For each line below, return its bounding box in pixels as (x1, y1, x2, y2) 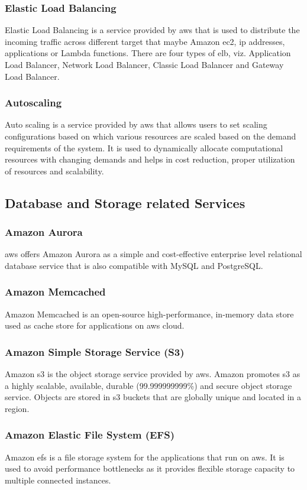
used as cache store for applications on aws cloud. (5, 319, 185, 332)
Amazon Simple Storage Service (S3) (5, 344, 185, 359)
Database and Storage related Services (5, 193, 245, 212)
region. (5, 402, 30, 414)
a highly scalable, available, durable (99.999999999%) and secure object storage (5, 379, 292, 391)
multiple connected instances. (5, 473, 111, 486)
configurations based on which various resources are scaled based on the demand (5, 130, 296, 142)
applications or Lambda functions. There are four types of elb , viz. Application (5, 47, 291, 59)
